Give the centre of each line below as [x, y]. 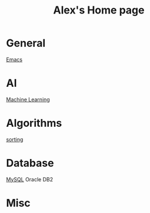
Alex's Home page [99, 10]
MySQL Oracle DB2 [30, 179]
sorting [15, 139]
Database [30, 163]
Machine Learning [28, 99]
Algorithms [34, 123]
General [26, 43]
